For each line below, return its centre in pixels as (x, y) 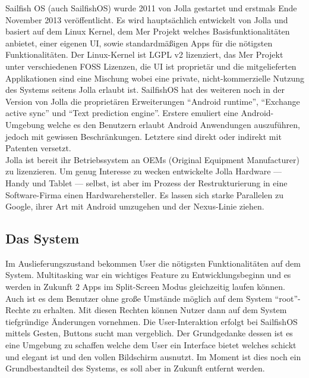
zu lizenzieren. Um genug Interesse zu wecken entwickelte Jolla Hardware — (144, 171)
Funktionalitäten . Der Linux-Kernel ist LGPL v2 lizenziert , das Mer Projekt (144, 54)
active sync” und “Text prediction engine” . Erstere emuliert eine (122, 113)
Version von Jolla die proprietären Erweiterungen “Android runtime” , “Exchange (153, 101)
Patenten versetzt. (38, 148)
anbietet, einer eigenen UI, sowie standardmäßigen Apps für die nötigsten (139, 43)
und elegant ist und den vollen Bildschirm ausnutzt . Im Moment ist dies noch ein (153, 356)
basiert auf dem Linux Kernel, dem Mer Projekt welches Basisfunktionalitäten (148, 31)
